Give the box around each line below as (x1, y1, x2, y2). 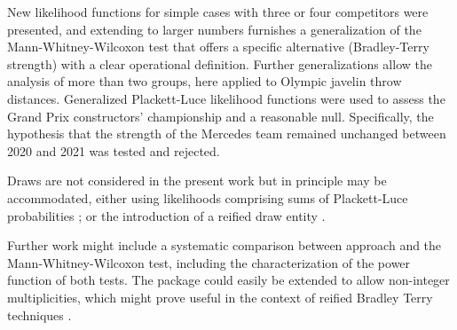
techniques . (7, 305, 72, 324)
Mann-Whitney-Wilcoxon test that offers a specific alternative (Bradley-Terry (7, 37, 429, 56)
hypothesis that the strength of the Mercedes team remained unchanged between (7, 124, 446, 143)
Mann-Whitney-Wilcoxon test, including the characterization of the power (7, 253, 411, 271)
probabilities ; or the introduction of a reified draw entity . (7, 206, 326, 224)
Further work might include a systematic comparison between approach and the (7, 236, 442, 255)
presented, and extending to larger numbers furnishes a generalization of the (7, 20, 422, 38)
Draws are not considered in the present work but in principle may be (7, 171, 387, 190)
